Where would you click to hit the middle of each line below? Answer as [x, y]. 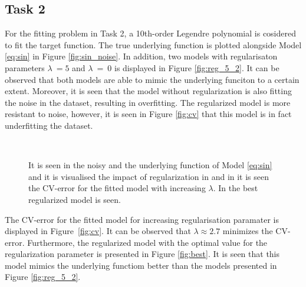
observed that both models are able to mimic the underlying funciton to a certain [152, 79]
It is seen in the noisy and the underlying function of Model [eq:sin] [150, 165]
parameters [25, 67]
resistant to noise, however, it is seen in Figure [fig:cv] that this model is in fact [148, 114]
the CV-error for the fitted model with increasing [117, 188]
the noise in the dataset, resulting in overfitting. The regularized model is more [148, 102]
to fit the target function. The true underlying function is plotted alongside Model [153, 44]
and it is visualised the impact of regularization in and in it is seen [149, 176]
